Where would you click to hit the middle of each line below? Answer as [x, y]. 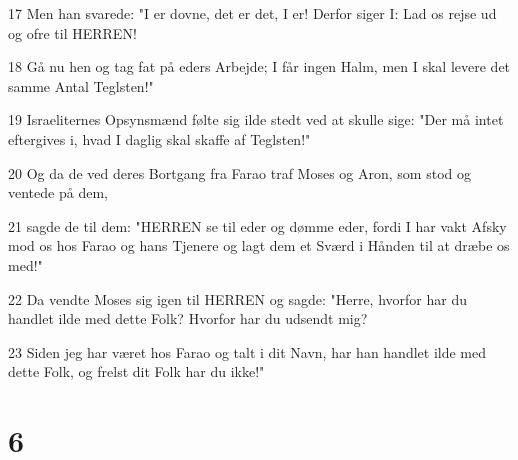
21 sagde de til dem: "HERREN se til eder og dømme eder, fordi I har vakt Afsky [257, 225]
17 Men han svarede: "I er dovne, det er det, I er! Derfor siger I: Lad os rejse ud [252, 13]
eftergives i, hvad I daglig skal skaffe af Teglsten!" [159, 138]
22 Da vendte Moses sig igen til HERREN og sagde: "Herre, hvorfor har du [237, 298]
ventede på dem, [58, 192]
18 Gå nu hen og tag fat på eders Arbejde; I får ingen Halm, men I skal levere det [259, 66]
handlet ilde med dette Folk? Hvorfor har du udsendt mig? [188, 318]
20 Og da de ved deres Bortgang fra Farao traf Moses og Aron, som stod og [239, 172]
